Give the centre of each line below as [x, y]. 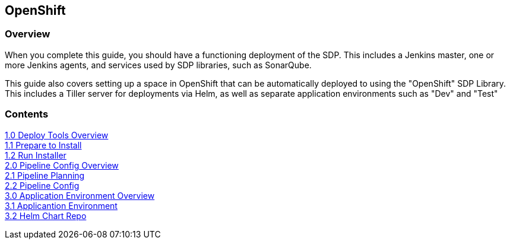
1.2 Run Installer [36, 155]
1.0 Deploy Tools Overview [57, 135]
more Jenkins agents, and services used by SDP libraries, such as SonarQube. [158, 65]
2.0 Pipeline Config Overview [62, 165]
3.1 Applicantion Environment [61, 205]
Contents [27, 114]
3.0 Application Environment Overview [80, 195]
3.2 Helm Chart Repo [46, 216]
